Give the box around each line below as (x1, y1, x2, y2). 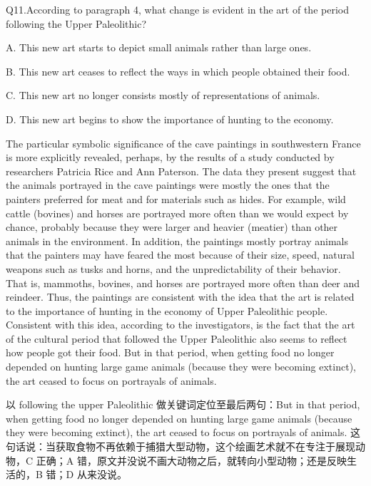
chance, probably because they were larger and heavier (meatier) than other (6, 219, 338, 234)
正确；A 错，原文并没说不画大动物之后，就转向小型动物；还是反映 (36, 453, 347, 467)
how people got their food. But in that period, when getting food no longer (6, 345, 335, 360)
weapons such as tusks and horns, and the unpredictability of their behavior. (6, 261, 341, 276)
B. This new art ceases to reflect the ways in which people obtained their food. (6, 63, 350, 78)
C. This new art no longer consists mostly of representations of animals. (6, 88, 320, 103)
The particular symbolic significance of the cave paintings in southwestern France (6, 135, 361, 150)
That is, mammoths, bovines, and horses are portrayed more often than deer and (6, 275, 360, 290)
